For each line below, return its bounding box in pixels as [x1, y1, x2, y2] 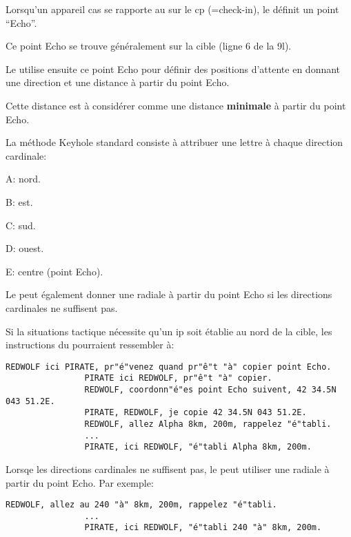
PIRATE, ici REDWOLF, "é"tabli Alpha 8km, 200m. [84, 442, 312, 452]
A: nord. [6, 171, 41, 186]
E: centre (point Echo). [6, 264, 103, 278]
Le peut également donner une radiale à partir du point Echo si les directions [6, 287, 332, 302]
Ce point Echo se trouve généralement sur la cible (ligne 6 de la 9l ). [6, 39, 292, 53]
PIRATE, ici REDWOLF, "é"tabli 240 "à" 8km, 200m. [84, 523, 322, 533]
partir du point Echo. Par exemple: [6, 475, 154, 489]
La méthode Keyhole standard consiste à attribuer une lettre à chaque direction [6, 135, 343, 149]
